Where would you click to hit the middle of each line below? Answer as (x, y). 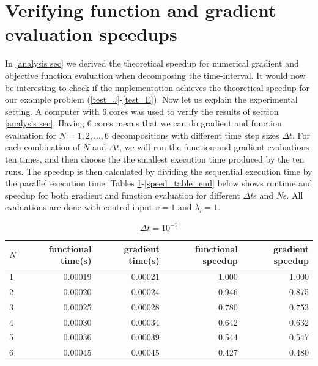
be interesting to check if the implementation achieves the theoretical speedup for (157, 87)
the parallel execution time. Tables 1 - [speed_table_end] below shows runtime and (159, 183)
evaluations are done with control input (79, 207)
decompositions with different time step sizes (195, 135)
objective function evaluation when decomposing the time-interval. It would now (155, 75)
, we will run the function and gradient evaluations (214, 147)
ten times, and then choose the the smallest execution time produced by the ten (155, 159)
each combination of (43, 147)
